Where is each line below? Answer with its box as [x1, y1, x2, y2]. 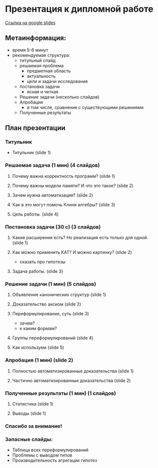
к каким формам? [19, 326, 57, 331]
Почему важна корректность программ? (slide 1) [12, 173, 115, 179]
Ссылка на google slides [5, 20, 55, 26]
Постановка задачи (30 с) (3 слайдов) [5, 223, 101, 230]
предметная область [26, 68, 71, 74]
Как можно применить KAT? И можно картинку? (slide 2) [12, 249, 132, 255]
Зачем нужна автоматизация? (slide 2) [12, 192, 93, 198]
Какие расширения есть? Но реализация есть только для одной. [12, 235, 149, 241]
